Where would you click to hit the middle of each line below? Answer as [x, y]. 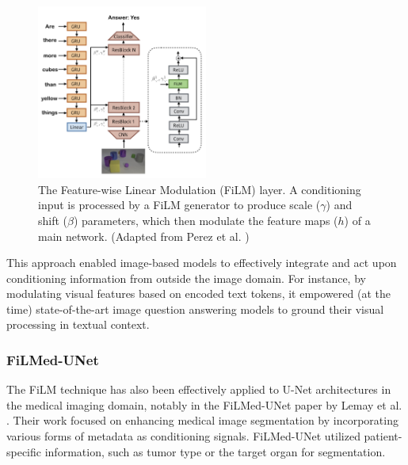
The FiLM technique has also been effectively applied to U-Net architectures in [199, 389]
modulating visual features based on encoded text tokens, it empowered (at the [198, 293]
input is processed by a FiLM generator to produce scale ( [179, 205]
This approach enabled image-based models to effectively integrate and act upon [202, 263]
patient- [383, 436]
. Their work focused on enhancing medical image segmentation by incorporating [202, 420]
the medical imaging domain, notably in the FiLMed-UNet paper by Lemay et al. [204, 404]
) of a [357, 220]
